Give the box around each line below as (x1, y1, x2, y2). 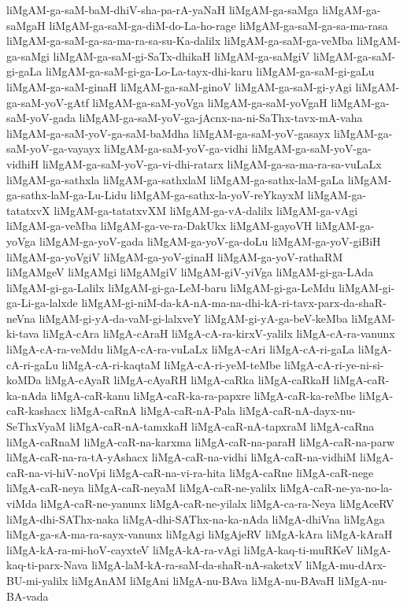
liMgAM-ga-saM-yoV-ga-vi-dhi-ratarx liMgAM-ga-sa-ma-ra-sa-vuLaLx (42, 155, 382, 172)
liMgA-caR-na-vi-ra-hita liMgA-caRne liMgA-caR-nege (109, 464, 374, 480)
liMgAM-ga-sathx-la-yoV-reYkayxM (130, 187, 305, 203)
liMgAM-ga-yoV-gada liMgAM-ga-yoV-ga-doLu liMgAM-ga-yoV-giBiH (39, 232, 381, 249)
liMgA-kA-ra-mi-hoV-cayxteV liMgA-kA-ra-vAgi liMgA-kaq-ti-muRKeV (6, 541, 353, 557)
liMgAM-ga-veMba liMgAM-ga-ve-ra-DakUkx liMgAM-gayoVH (6, 217, 313, 234)
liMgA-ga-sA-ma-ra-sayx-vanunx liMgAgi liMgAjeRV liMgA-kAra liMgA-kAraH (6, 526, 393, 542)
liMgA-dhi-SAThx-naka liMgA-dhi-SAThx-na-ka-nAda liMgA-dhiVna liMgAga (6, 510, 385, 527)
